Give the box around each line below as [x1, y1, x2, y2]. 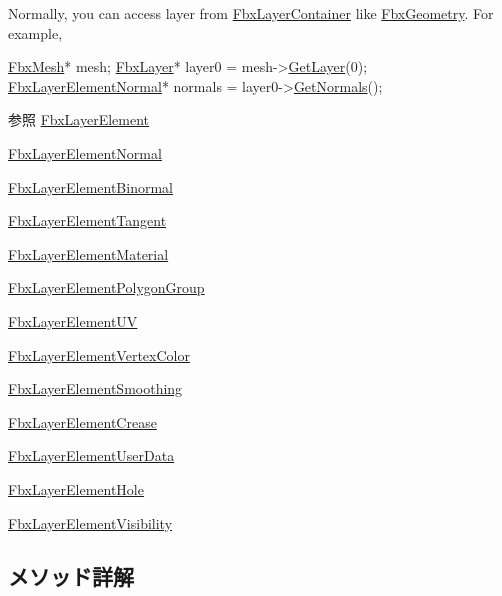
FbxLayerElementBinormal [8, 176, 173, 197]
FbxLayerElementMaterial [8, 243, 169, 264]
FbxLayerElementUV [8, 310, 138, 331]
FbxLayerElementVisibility [8, 512, 173, 533]
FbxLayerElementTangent [8, 210, 167, 231]
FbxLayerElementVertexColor [8, 344, 190, 365]
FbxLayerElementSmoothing [8, 378, 183, 399]
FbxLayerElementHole [8, 478, 144, 499]
